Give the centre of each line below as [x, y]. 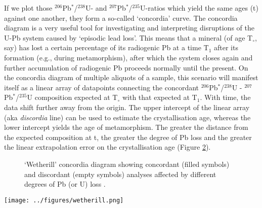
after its [226, 47]
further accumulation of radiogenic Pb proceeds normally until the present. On [126, 67]
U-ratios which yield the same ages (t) [199, 8]
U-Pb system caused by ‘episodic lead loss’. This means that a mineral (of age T [128, 37]
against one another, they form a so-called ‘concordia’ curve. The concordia [121, 18]
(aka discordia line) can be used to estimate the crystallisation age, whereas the [127, 117]
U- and [96, 8]
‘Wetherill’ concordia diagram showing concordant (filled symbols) [127, 164]
